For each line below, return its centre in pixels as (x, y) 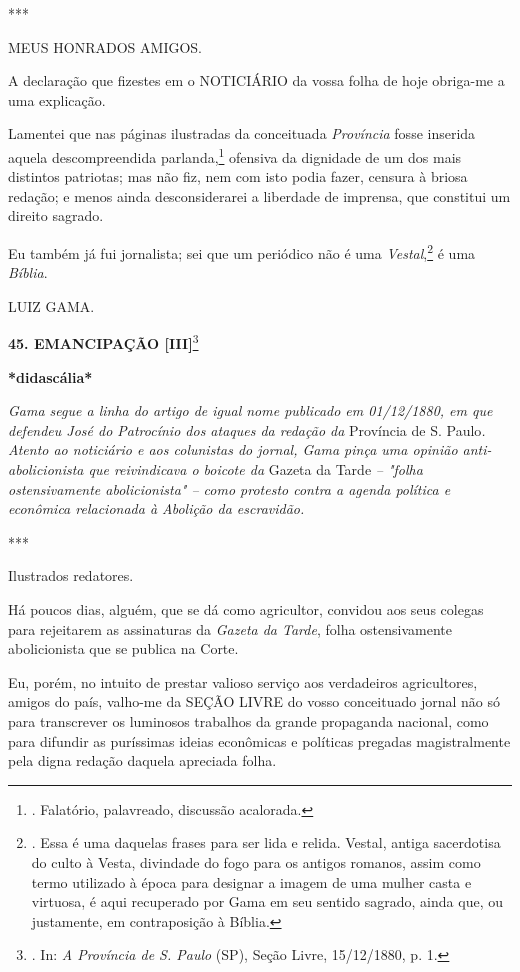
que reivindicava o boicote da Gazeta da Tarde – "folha (255, 469)
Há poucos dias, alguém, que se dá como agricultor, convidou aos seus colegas (246, 609)
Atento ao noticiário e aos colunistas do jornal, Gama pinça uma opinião (233, 449)
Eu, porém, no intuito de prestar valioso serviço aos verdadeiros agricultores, (243, 681)
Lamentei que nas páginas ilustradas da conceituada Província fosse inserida (242, 133)
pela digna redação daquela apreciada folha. (142, 760)
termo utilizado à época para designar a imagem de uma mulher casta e (251, 881)
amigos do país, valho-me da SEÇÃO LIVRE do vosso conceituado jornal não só (254, 701)
